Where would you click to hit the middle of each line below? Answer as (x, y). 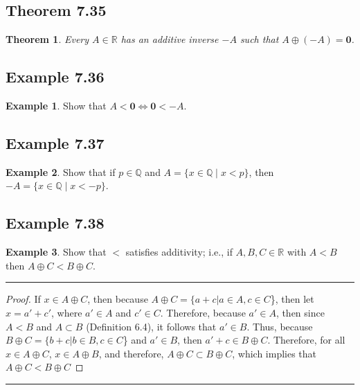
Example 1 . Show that (56, 105)
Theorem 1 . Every (47, 39)
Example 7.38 (55, 223)
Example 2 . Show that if (61, 171)
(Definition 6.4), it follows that (151, 326)
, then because (118, 299)
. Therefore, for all (306, 340)
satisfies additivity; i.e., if (179, 252)
